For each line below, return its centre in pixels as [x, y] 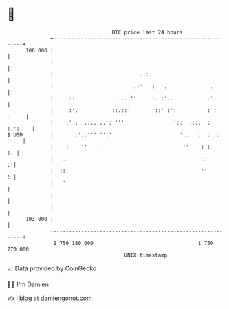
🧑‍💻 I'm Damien [28, 284]
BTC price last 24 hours [148, 32]
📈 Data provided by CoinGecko [52, 268]
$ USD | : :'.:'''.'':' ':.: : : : [113, 135]
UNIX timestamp [146, 255]
